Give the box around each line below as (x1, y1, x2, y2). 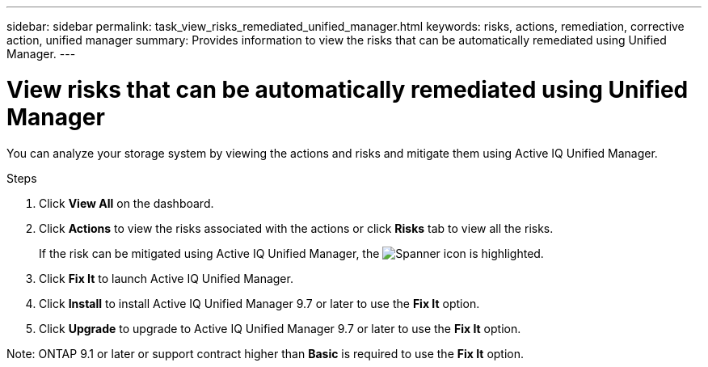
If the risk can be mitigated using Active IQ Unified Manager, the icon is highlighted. (39, 246, 544, 260)
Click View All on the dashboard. (39, 196, 214, 210)
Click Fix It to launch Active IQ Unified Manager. (39, 271, 293, 285)
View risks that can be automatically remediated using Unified (6, 75, 689, 103)
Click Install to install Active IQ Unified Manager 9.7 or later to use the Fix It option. (39, 296, 480, 310)
